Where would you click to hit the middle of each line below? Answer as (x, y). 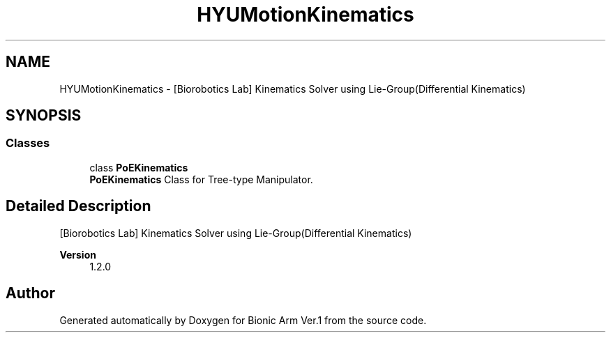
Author (30, 293)
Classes (28, 143)
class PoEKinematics (139, 167)
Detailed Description (78, 206)
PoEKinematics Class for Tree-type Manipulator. (201, 179)
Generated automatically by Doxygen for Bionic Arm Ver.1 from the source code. (243, 320)
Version (78, 254)
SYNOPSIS (44, 116)
